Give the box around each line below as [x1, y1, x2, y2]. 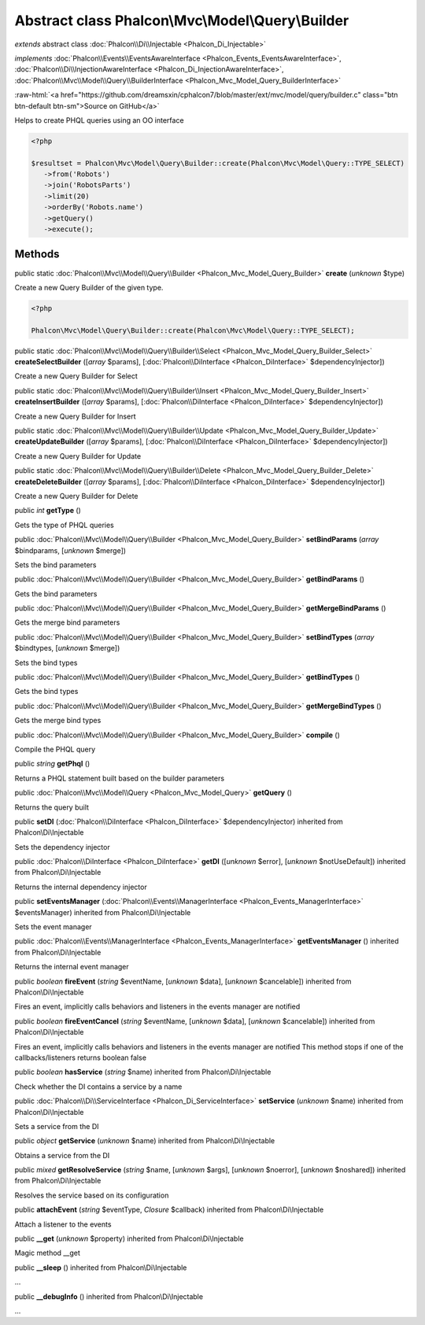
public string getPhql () [14, 759, 91, 769]
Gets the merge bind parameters [14, 618, 120, 627]
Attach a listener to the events [14, 1220, 112, 1229]
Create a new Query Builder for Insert [14, 412, 136, 421]
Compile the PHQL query [14, 744, 96, 754]
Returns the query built [14, 803, 90, 812]
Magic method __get [14, 1248, 80, 1258]
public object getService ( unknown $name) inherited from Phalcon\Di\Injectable [14, 1136, 275, 1146]
